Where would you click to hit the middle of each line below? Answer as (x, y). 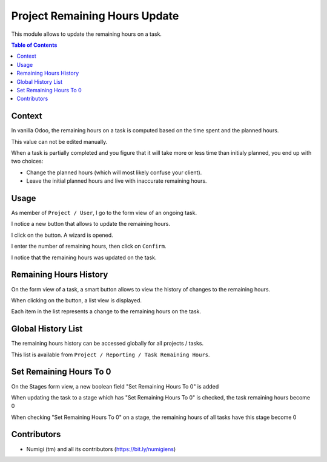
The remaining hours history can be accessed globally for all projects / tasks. (107, 344)
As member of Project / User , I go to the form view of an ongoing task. (104, 213)
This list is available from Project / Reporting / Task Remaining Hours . (111, 355)
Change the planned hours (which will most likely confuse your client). (114, 172)
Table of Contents (34, 45)
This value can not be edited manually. (59, 141)
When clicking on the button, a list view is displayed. (77, 300)
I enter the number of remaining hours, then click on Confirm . (89, 246)
